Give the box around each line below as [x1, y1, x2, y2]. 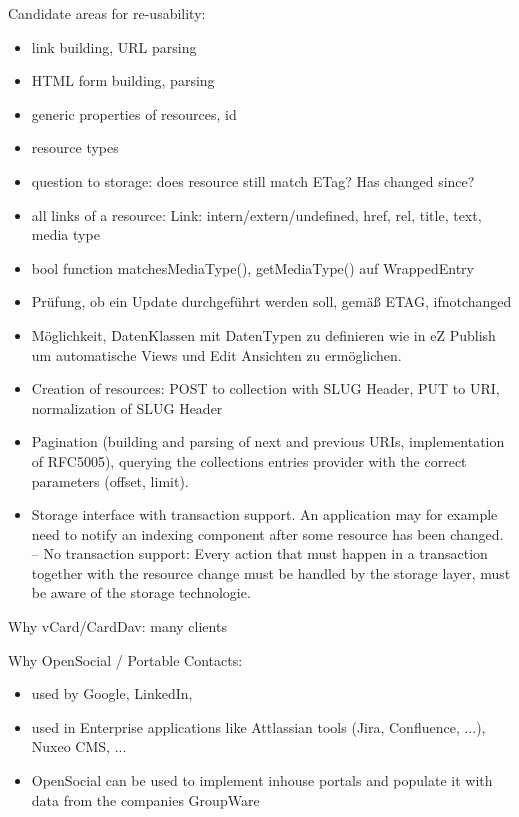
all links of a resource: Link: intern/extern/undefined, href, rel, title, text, [31, 204, 482, 225]
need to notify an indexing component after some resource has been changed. [31, 523, 504, 544]
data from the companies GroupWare [31, 789, 260, 810]
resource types [31, 137, 119, 158]
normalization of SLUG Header [31, 397, 223, 418]
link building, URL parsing [31, 36, 197, 57]
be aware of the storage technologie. [31, 582, 251, 603]
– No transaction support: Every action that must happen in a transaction [31, 543, 488, 564]
